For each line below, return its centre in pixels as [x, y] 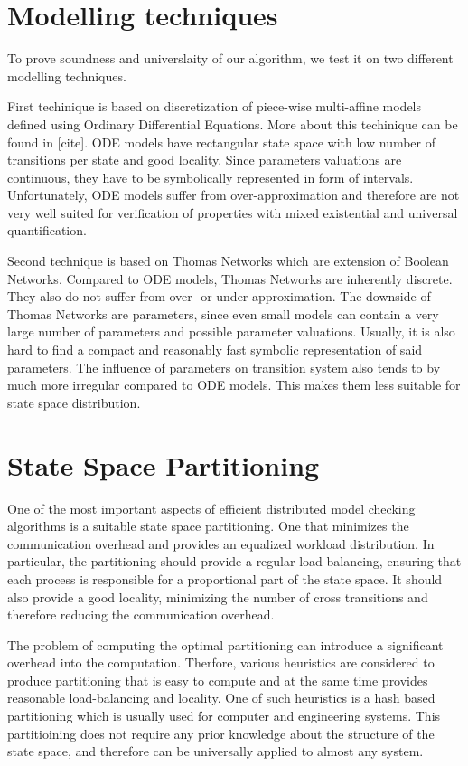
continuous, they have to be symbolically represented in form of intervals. [211, 177]
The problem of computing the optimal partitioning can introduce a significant [225, 644]
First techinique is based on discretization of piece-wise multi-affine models [215, 106]
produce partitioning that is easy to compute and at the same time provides [218, 680]
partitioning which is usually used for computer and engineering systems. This [224, 716]
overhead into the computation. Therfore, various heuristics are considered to [221, 662]
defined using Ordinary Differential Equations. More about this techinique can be [233, 123]
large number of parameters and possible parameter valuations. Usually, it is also [231, 331]
